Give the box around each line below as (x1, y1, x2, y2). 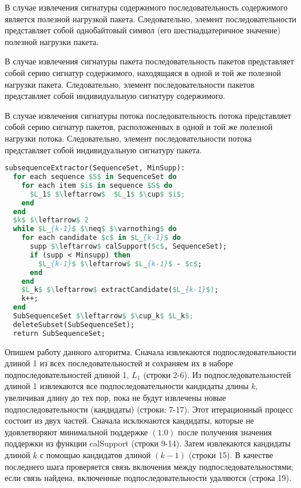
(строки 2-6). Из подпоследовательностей (143, 368, 291, 380)
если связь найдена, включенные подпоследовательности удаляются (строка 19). (5, 472, 292, 484)
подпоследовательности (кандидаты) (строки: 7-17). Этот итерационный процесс (5, 403, 293, 415)
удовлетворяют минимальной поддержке (5, 425, 148, 438)
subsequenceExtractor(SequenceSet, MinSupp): (5, 164, 185, 173)
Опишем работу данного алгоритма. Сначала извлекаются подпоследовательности (5, 345, 296, 358)
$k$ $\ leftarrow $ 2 (13, 216, 89, 225)
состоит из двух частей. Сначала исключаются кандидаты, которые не (5, 414, 254, 427)
